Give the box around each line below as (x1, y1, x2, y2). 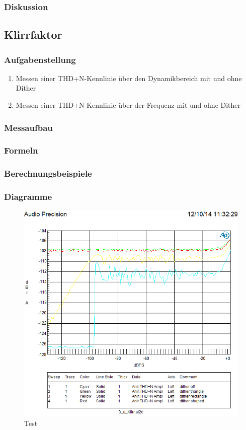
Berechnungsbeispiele (4, 167, 92, 180)
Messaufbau (4, 121, 53, 133)
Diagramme (4, 190, 52, 203)
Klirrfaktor (4, 27, 62, 42)
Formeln (4, 144, 38, 157)
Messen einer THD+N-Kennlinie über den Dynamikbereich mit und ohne (16, 73, 242, 83)
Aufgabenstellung (4, 53, 76, 65)
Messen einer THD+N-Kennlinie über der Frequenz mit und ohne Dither (16, 100, 241, 110)
